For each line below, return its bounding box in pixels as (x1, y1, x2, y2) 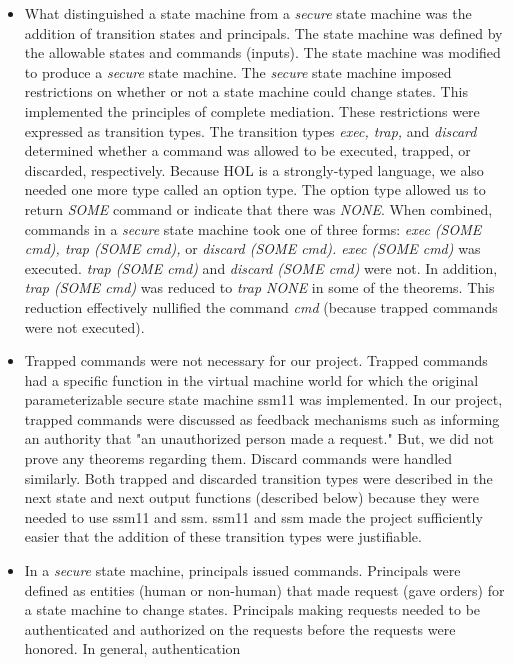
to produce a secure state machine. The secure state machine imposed (24, 61, 452, 82)
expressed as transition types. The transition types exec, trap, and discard (24, 120, 477, 141)
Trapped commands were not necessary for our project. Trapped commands (24, 350, 488, 371)
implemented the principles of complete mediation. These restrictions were (24, 100, 480, 121)
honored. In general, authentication (24, 638, 241, 659)
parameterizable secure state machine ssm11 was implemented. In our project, (24, 389, 503, 410)
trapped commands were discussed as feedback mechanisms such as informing (24, 408, 500, 429)
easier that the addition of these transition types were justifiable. (24, 526, 422, 547)
